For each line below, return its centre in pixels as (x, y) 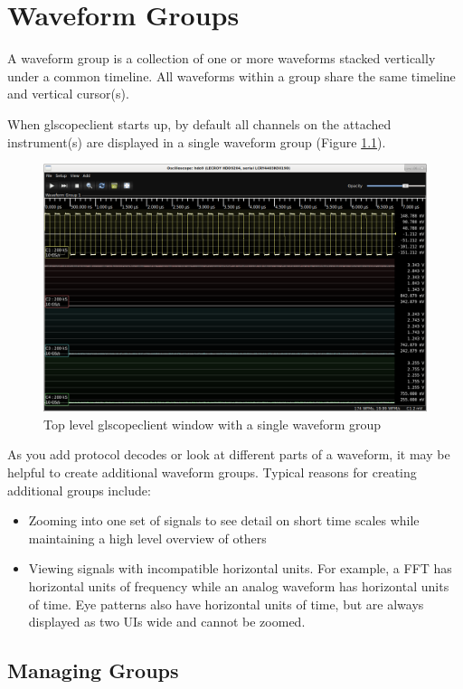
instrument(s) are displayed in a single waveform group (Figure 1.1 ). (197, 142)
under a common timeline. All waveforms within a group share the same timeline (231, 76)
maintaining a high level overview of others (147, 538)
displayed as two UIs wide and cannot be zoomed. (167, 622)
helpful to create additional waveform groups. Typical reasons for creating (212, 472)
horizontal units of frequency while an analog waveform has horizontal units (239, 585)
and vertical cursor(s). (68, 94)
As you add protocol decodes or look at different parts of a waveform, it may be (229, 454)
